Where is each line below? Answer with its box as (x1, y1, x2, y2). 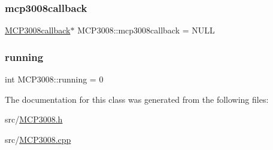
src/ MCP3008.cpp (5, 133, 71, 145)
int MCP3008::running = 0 (5, 73, 104, 85)
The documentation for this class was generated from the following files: (5, 93, 269, 105)
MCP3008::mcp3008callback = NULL (77, 24, 215, 36)
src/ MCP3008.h (5, 113, 63, 125)
